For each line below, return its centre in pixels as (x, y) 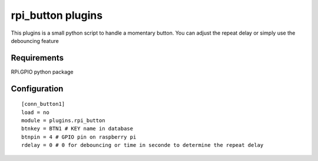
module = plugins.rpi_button (63, 121)
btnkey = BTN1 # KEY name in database (77, 129)
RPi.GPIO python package (42, 72)
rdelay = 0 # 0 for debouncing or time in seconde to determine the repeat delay (143, 145)
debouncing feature (35, 41)
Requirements (37, 58)
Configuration (37, 88)
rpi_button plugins (57, 15)
